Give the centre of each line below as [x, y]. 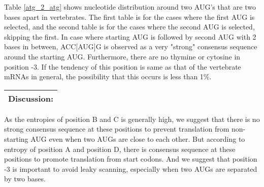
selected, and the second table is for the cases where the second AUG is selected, [129, 27]
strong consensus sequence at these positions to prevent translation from [117, 129]
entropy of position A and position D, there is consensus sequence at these [120, 149]
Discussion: [31, 98]
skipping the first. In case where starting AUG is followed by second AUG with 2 [130, 36]
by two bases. [25, 179]
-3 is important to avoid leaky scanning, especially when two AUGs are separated [131, 168]
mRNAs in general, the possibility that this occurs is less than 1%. [108, 76]
